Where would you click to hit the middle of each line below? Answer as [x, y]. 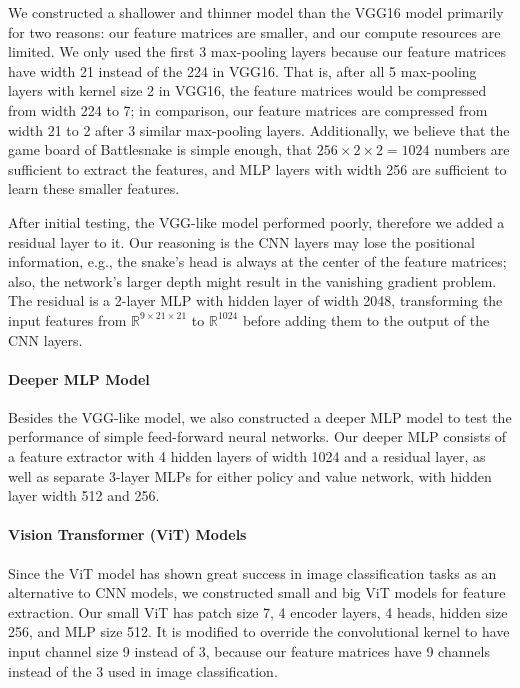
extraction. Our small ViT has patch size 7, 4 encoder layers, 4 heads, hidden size [258, 611]
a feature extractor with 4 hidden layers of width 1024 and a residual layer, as [247, 456]
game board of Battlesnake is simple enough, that [160, 149]
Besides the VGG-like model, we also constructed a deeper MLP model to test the [260, 416]
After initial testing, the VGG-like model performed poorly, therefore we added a [256, 221]
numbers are [472, 149]
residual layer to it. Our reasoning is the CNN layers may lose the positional [241, 241]
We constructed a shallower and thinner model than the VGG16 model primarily [256, 12]
